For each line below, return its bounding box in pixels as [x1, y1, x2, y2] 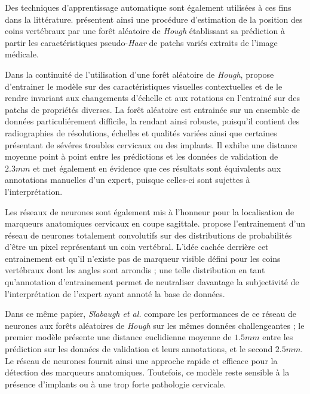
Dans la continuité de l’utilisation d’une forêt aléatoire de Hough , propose [5, 68, 274, 80]
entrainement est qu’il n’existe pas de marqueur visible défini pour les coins [5, 252, 281, 264]
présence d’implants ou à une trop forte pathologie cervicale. [5, 377, 226, 390]
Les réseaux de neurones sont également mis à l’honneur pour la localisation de [5, 205, 294, 218]
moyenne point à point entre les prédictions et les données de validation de [5, 150, 278, 163]
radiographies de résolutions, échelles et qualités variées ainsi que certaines [5, 126, 277, 139]
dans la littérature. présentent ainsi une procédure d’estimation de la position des [5, 13, 303, 25]
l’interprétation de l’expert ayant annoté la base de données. [5, 287, 225, 300]
